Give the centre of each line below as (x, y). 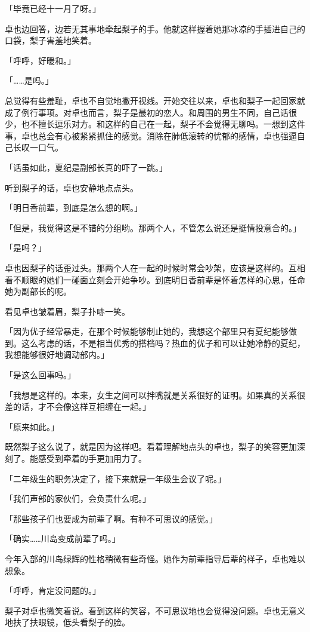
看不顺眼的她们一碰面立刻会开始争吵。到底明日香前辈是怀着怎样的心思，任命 (155, 279)
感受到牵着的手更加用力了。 (92, 458)
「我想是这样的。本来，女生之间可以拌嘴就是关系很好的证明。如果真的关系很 (155, 395)
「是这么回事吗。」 (40, 375)
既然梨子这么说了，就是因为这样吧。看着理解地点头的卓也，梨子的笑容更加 (151, 447)
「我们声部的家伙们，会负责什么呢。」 (78, 498)
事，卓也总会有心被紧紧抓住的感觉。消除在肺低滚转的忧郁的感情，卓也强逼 (151, 135)
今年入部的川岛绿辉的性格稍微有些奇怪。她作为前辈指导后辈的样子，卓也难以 (155, 559)
